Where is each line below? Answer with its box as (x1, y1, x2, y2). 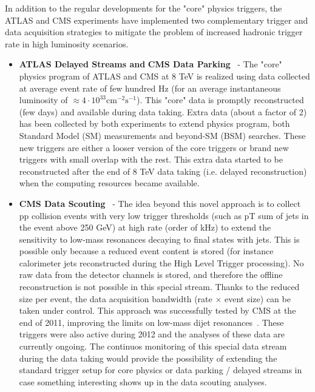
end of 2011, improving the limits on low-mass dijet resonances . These (19, 316, 284, 328)
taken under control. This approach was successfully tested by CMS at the (19, 304, 296, 317)
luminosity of (19, 93, 68, 106)
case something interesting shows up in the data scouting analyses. (19, 375, 267, 388)
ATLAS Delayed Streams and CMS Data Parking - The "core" (19, 58, 282, 70)
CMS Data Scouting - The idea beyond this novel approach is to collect (19, 197, 301, 209)
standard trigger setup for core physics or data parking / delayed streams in (19, 363, 302, 376)
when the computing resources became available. (19, 177, 200, 189)
